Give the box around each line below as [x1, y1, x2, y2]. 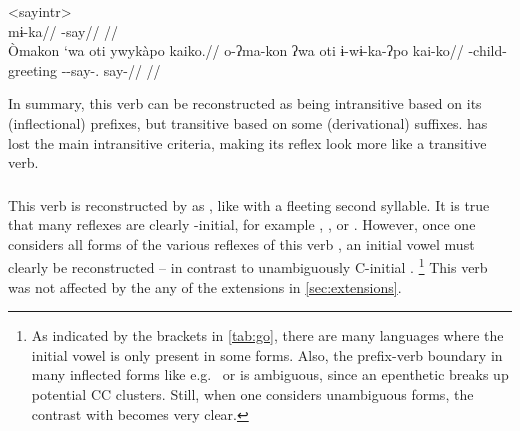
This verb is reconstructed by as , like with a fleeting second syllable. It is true [8, 194, 490, 215]
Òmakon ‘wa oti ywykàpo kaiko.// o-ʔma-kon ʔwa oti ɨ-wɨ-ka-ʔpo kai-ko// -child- [8, 40, 507, 61]
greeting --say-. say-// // [8, 59, 161, 80]
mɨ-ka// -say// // [8, 20, 119, 41]
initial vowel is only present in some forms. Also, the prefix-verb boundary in [31, 344, 503, 365]
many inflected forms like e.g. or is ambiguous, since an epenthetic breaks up [31, 364, 509, 385]
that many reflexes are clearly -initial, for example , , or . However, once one [8, 214, 476, 235]
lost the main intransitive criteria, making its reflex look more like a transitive [8, 132, 487, 153]
